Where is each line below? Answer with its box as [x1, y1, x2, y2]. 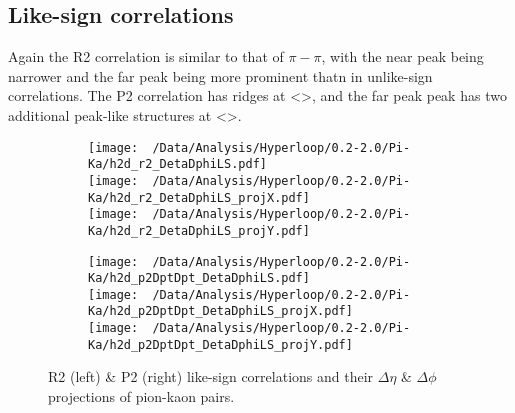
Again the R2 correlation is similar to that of [8, 46, 284, 67]
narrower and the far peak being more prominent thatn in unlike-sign [8, 65, 433, 86]
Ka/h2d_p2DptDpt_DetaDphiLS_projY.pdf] [88, 337, 353, 352]
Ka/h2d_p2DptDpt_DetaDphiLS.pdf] [88, 271, 310, 286]
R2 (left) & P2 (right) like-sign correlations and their [48, 366, 374, 387]
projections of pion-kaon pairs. [48, 386, 235, 407]
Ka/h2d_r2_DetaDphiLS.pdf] [88, 157, 267, 172]
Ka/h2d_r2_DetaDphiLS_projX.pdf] [88, 190, 310, 205]
